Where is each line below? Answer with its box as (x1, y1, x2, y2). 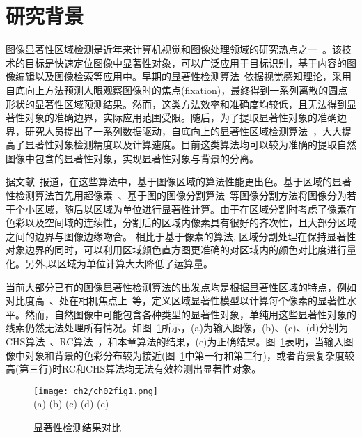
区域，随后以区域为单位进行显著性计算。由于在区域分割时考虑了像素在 (34, 201, 356, 216)
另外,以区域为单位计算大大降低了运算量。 (24, 256, 213, 271)
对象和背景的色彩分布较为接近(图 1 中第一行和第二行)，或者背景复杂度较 (24, 347, 354, 362)
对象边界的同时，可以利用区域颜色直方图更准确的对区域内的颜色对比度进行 (6, 242, 347, 257)
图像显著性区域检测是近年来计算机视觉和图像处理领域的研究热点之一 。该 (6, 42, 342, 56)
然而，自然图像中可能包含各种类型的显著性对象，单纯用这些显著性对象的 (24, 306, 356, 321)
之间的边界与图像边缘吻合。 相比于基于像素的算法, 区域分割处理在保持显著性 (6, 228, 356, 243)
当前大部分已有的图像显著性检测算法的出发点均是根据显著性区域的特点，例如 (6, 279, 356, 294)
